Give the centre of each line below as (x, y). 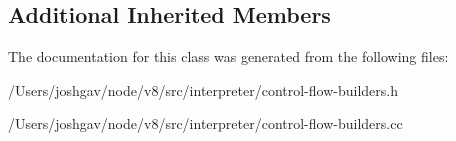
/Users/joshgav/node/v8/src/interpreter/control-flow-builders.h (203, 89)
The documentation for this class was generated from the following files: (228, 56)
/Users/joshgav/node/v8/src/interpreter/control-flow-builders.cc (205, 123)
